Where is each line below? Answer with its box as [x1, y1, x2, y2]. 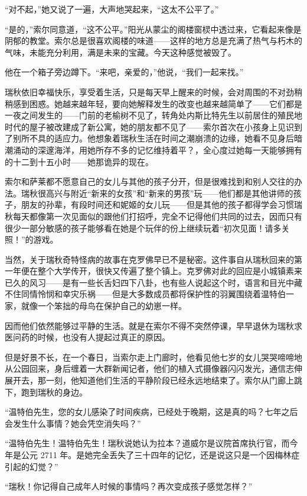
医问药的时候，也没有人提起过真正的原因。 [5, 331, 170, 343]
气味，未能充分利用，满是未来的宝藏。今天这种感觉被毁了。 [5, 46, 236, 58]
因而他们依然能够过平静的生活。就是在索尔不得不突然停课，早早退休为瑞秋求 [5, 319, 302, 331]
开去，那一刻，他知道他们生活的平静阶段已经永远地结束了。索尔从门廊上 [12, 374, 294, 387]
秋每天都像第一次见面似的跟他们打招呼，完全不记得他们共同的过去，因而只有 [5, 210, 302, 222]
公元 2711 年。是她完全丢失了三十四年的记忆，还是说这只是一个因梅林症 [21, 449, 300, 460]
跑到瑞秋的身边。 [21, 385, 87, 398]
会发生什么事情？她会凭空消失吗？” [5, 417, 141, 429]
